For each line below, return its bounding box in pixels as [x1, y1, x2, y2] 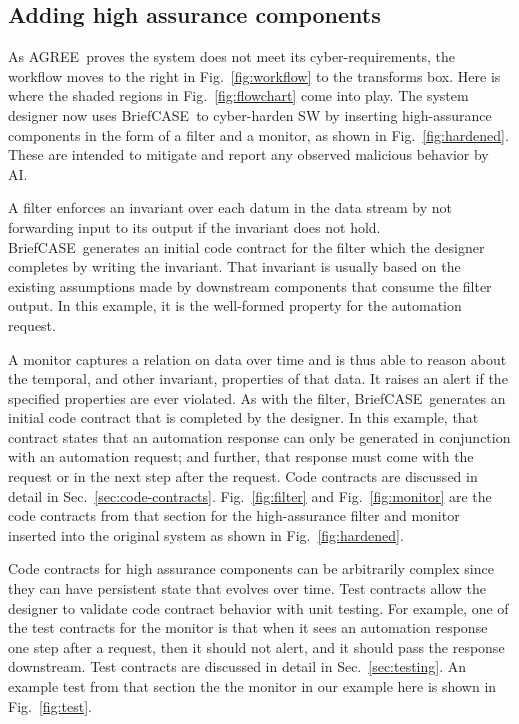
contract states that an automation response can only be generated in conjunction [8, 426, 511, 447]
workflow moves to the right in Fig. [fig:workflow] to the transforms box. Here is [8, 65, 501, 86]
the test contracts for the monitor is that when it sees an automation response [8, 617, 488, 638]
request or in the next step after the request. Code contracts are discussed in [8, 466, 478, 487]
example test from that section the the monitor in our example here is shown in [8, 676, 497, 697]
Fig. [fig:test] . [8, 695, 92, 716]
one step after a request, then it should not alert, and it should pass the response [8, 636, 505, 657]
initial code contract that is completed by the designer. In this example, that [8, 407, 479, 428]
